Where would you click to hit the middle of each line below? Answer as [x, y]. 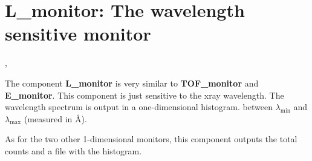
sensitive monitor [78, 34]
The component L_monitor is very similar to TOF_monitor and [132, 83]
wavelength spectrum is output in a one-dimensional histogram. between [139, 107]
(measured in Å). [55, 118]
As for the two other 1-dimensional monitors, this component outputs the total [151, 139]
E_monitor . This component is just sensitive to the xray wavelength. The [145, 95]
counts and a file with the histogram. [73, 150]
